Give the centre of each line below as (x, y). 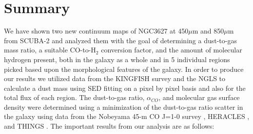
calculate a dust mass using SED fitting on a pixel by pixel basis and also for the (125, 88)
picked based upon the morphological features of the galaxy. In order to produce (124, 69)
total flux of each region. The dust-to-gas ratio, (74, 97)
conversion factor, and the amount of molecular (172, 50)
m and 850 (208, 31)
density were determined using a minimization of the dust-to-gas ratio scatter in (124, 107)
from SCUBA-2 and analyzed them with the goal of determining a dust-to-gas (120, 40)
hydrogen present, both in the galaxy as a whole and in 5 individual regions (117, 59)
